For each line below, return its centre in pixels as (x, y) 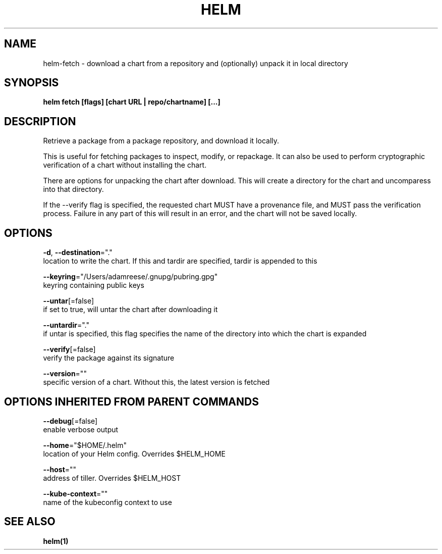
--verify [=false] (69, 349)
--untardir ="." (66, 325)
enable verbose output (81, 429)
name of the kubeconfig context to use (107, 502)
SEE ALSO (30, 522)
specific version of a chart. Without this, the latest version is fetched (156, 382)
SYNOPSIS (32, 83)
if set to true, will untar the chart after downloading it (130, 310)
